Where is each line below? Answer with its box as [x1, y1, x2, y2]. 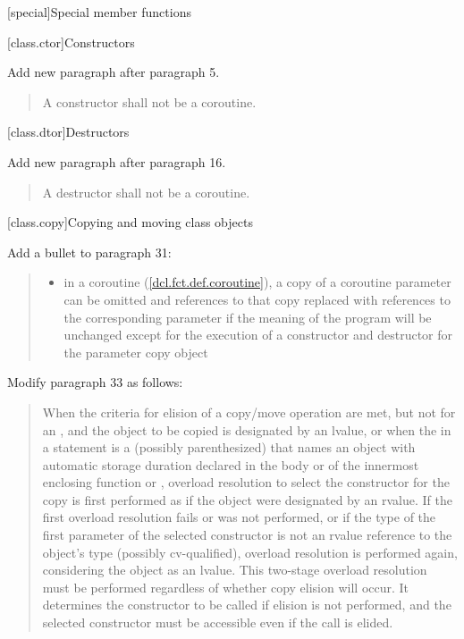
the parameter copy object [63, 342, 208, 361]
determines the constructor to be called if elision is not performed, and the [42, 595, 451, 614]
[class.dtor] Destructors [7, 122, 130, 141]
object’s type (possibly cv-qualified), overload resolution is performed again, [42, 542, 458, 561]
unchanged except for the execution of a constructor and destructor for [63, 325, 452, 344]
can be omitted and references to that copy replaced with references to [63, 290, 451, 308]
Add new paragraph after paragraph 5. [7, 63, 220, 81]
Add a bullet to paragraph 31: [7, 242, 172, 261]
